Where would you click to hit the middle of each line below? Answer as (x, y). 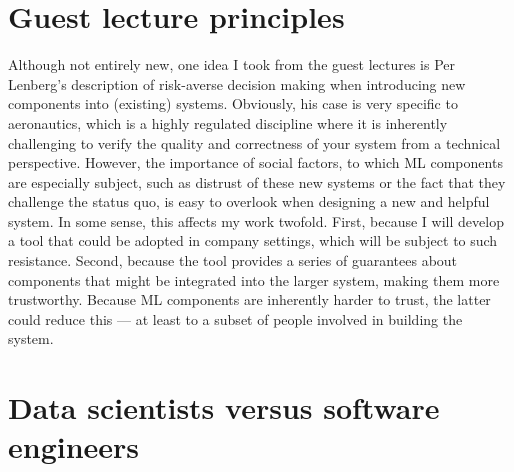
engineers (74, 446)
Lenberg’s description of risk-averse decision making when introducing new (237, 83)
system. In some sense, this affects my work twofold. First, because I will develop (256, 220)
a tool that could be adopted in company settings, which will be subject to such (253, 240)
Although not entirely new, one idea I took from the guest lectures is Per (232, 64)
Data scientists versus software (224, 407)
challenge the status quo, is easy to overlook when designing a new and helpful (249, 201)
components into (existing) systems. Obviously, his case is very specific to (233, 103)
